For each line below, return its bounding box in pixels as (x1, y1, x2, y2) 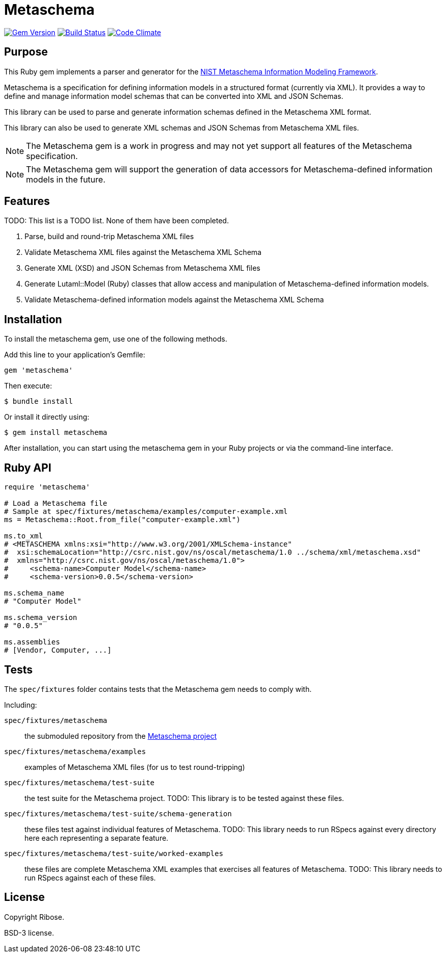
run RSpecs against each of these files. (24, 873, 156, 882)
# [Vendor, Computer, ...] (4, 646, 112, 655)
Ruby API (4, 461, 51, 474)
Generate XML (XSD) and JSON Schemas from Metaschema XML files (24, 264, 260, 273)
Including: (4, 700, 37, 709)
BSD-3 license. (4, 928, 54, 937)
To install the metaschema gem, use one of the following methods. (4, 334, 227, 344)
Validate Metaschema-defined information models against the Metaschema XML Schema (24, 295, 324, 304)
